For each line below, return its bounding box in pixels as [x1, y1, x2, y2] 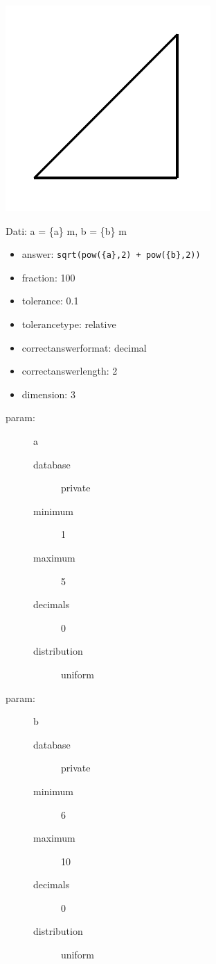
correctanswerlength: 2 [21, 363, 118, 378]
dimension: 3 [21, 386, 75, 401]
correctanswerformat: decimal [21, 340, 147, 354]
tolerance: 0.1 [21, 293, 79, 308]
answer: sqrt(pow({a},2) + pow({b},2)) [21, 247, 201, 261]
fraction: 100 [21, 270, 75, 284]
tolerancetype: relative [21, 317, 116, 332]
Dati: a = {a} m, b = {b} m [6, 223, 127, 238]
